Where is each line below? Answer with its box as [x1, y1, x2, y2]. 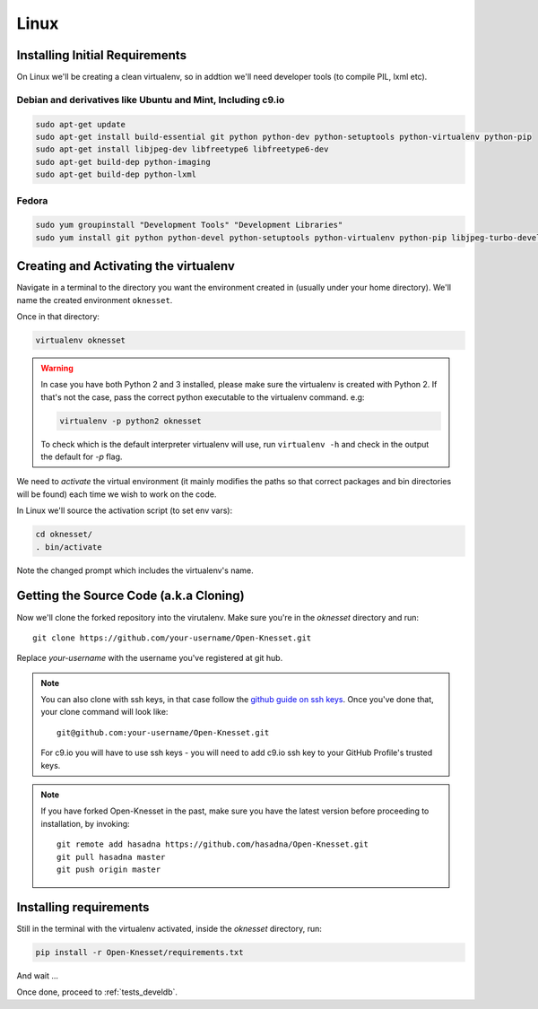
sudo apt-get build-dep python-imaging [35, 157, 211, 167]
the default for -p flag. [40, 451, 123, 462]
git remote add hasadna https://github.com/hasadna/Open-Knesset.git [56, 839, 369, 849]
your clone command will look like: [40, 707, 169, 718]
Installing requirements [16, 900, 150, 915]
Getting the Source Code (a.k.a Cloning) [16, 588, 246, 604]
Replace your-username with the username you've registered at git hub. [16, 653, 283, 664]
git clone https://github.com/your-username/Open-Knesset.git [32, 632, 312, 643]
